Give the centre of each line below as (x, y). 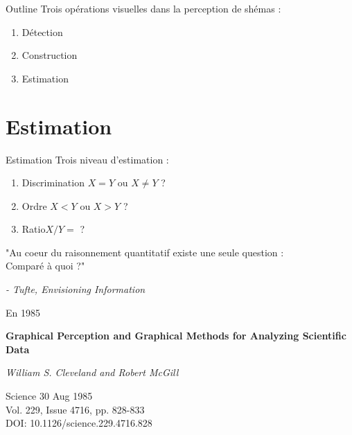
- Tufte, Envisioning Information (76, 289)
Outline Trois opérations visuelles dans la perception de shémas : (143, 8)
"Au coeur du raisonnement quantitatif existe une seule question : (145, 252)
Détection (42, 32)
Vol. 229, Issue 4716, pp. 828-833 (75, 409)
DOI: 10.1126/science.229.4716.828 (79, 423)
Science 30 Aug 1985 (49, 396)
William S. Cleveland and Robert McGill (92, 372)
